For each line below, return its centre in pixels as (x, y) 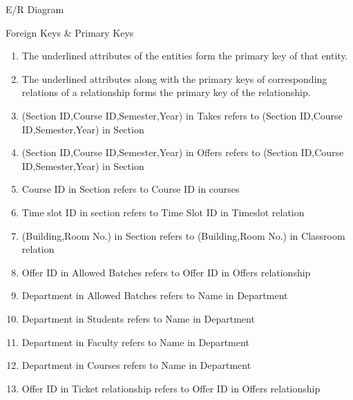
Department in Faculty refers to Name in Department (135, 342)
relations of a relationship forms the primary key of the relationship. (166, 92)
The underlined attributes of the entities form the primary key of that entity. (185, 56)
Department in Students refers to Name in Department (138, 318)
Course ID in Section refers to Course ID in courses (131, 189)
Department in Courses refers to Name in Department (136, 365)
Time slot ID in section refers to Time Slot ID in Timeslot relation (163, 212)
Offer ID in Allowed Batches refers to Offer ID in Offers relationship (166, 272)
